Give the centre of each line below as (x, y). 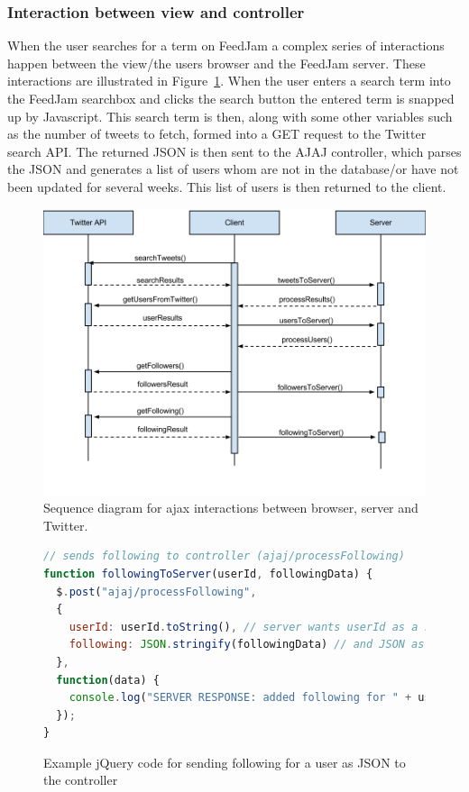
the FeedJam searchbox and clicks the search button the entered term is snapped (231, 98)
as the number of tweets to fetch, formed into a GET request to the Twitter (217, 134)
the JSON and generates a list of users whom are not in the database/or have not (233, 169)
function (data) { (108, 680)
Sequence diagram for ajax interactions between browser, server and (231, 508)
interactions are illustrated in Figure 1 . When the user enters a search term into (229, 81)
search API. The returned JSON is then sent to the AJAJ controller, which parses (234, 151)
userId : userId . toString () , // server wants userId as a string (266, 627)
